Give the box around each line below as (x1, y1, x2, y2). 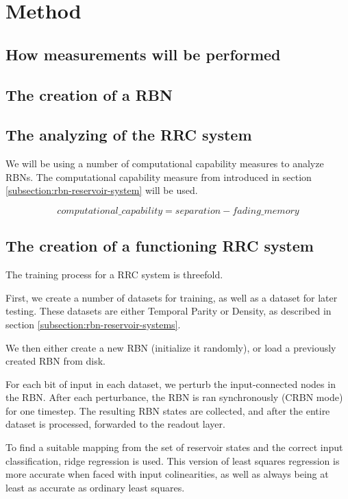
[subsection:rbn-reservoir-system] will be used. (5, 183, 198, 197)
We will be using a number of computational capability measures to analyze (5, 156, 324, 171)
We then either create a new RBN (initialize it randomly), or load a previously (5, 340, 336, 354)
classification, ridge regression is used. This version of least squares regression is (5, 453, 340, 467)
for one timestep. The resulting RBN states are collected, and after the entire (5, 403, 330, 417)
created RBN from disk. (5, 354, 105, 368)
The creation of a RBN (5, 84, 173, 105)
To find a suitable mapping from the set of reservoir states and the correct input (5, 440, 343, 454)
